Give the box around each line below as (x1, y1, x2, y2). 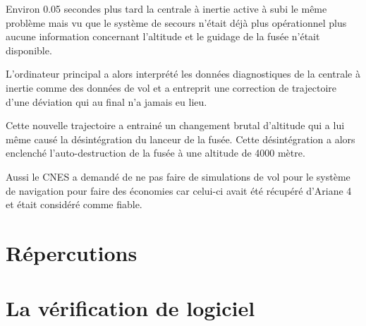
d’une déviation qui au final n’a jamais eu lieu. (6, 94, 207, 109)
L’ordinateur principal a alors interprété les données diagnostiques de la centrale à (6, 66, 360, 81)
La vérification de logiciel (6, 294, 255, 322)
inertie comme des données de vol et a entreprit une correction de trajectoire (6, 80, 336, 95)
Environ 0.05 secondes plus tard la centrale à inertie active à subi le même (6, 1, 327, 16)
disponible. (6, 42, 52, 57)
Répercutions (6, 238, 138, 267)
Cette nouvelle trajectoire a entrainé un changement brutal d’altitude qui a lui (6, 118, 345, 133)
